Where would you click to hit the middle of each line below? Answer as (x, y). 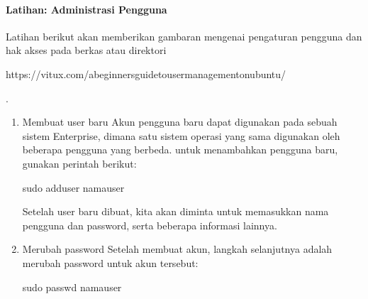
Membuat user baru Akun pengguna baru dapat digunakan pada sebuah (180, 122)
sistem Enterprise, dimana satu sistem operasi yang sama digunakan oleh (181, 135)
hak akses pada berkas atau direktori (86, 50)
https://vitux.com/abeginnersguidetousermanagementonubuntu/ (146, 74)
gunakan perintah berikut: (79, 163)
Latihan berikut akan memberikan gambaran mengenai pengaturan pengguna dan (184, 36)
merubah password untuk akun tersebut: (110, 262)
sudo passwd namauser (72, 287)
